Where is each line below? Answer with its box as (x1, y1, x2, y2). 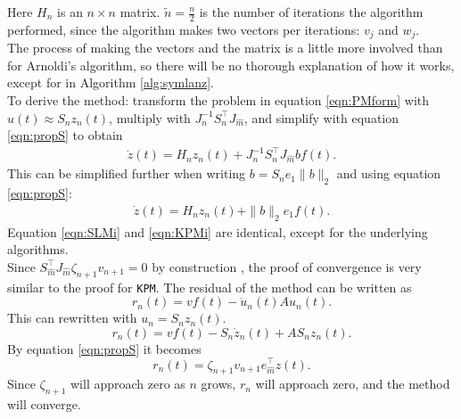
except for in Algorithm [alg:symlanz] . (7, 73, 214, 92)
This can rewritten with (7, 308, 137, 327)
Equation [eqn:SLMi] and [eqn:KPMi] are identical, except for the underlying (7, 222, 428, 241)
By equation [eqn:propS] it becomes (7, 339, 202, 357)
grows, (201, 374, 236, 393)
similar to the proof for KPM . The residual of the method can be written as (7, 277, 412, 296)
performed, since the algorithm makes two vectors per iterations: (7, 20, 360, 38)
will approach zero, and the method (255, 374, 450, 393)
